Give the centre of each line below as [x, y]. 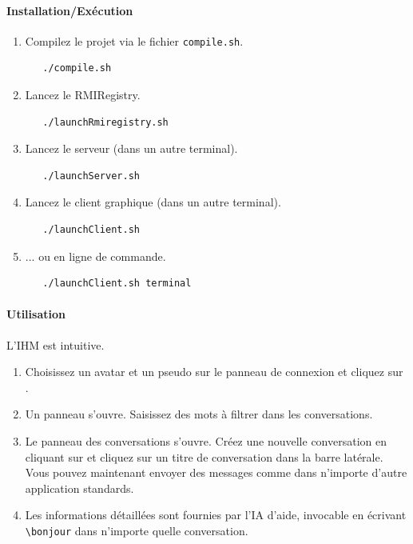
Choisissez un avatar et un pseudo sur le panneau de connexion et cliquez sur [214, 372]
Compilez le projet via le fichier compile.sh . [134, 40]
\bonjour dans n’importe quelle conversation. [137, 530]
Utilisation [36, 314]
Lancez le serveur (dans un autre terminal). [131, 148]
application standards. [79, 488]
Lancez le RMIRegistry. [83, 95]
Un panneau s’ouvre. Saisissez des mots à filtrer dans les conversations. [199, 414]
